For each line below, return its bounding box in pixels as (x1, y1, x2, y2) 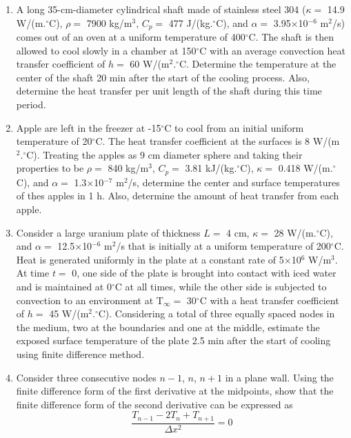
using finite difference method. (16, 346, 145, 361)
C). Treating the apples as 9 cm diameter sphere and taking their (26, 147, 303, 161)
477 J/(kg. (168, 15, 213, 30)
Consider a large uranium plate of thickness (16, 225, 201, 239)
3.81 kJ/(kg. (185, 161, 237, 175)
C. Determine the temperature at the (179, 57, 337, 71)
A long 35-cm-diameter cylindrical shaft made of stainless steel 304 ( (16, 2, 306, 16)
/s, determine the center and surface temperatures (128, 175, 340, 189)
